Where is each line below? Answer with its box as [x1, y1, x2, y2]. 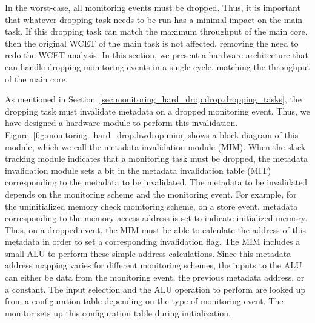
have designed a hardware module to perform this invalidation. [5, 116, 238, 129]
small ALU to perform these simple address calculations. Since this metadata [5, 247, 291, 259]
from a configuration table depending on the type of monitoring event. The [5, 295, 283, 307]
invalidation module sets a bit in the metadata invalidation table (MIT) [5, 164, 271, 176]
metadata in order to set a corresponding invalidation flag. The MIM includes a [5, 235, 300, 248]
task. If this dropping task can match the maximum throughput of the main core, [5, 25, 308, 38]
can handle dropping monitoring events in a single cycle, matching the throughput [5, 60, 310, 73]
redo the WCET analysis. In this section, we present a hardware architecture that [5, 48, 308, 61]
